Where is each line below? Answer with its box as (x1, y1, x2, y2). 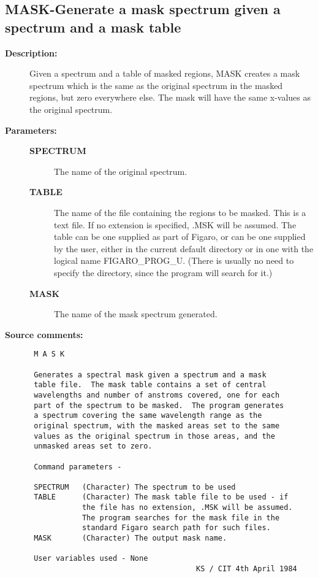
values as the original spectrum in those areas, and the (34, 431, 275, 441)
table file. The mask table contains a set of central (34, 380, 267, 390)
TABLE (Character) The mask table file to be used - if (34, 493, 289, 502)
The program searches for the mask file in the (81, 513, 280, 522)
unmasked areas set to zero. (34, 442, 153, 451)
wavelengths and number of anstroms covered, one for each (34, 390, 280, 399)
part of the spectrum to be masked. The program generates (34, 401, 284, 410)
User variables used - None (34, 554, 148, 563)
